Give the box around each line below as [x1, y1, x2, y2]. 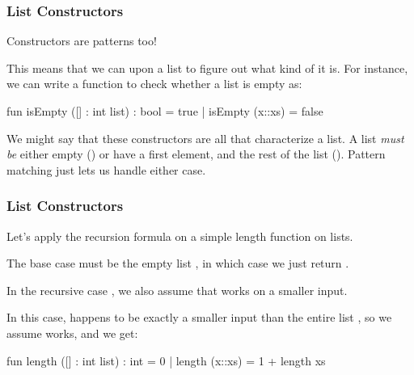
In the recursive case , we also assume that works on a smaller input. [6, 281, 348, 298]
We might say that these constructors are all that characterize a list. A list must [6, 129, 404, 146]
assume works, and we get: [6, 324, 138, 341]
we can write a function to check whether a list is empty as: [6, 75, 302, 92]
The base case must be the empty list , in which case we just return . [6, 255, 349, 272]
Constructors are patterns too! [6, 32, 157, 49]
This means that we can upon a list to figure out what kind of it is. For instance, [6, 59, 408, 76]
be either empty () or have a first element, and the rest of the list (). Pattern [6, 145, 386, 162]
